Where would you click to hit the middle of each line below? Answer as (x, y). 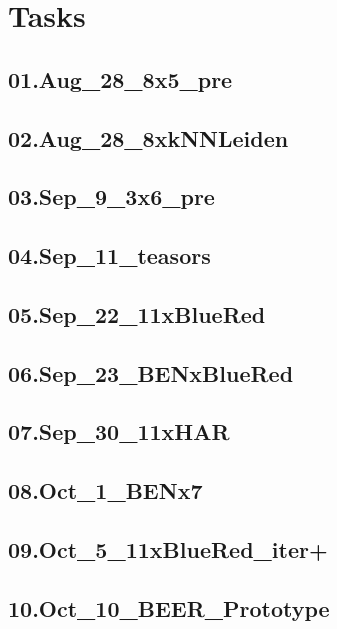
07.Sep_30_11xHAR (119, 431)
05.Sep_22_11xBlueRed (137, 313)
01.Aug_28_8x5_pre (120, 78)
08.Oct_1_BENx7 (105, 490)
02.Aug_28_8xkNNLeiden (148, 137)
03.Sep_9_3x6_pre (111, 196)
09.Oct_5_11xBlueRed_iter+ (168, 549)
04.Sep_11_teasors (109, 255)
